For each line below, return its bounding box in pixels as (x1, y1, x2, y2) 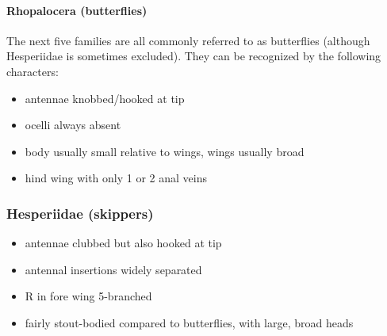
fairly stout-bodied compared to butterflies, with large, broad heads (25, 314, 354, 330)
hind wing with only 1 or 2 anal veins (25, 170, 207, 186)
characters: (6, 63, 59, 79)
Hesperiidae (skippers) (6, 203, 154, 223)
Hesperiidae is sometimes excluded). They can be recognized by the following (6, 48, 381, 64)
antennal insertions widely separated (25, 261, 202, 277)
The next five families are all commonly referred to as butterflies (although (6, 32, 370, 48)
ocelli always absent (25, 116, 121, 133)
